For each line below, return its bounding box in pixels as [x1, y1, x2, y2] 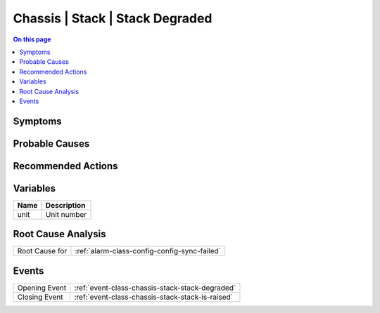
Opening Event [17, 283, 67, 293]
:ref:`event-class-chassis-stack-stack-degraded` [74, 283, 236, 293]
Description [45, 200, 86, 210]
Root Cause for [17, 246, 68, 256]
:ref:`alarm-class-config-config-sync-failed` [75, 246, 222, 256]
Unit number [45, 209, 87, 219]
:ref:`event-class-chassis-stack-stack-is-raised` [74, 292, 234, 302]
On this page [13, 35, 51, 44]
